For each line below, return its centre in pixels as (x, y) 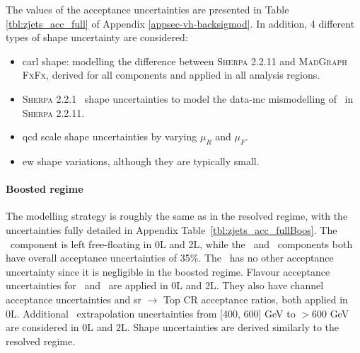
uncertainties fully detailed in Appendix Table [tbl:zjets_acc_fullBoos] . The (172, 229)
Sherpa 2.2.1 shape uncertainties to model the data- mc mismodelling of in (188, 98)
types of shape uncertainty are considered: (97, 37)
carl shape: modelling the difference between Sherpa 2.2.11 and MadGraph (185, 61)
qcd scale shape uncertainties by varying (110, 136)
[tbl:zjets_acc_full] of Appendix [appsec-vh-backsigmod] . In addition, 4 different (180, 23)
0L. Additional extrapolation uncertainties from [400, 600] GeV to (151, 313)
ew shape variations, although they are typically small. (141, 161)
